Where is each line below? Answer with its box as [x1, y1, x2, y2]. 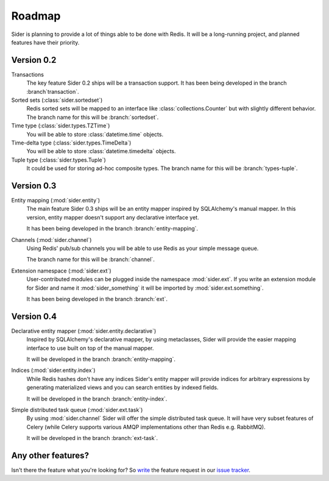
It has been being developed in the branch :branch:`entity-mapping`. [26, 225, 198, 232]
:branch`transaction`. [26, 88, 79, 95]
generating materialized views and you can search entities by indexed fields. [26, 384, 219, 391]
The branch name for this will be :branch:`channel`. [26, 256, 155, 263]
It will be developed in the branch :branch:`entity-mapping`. [26, 355, 176, 363]
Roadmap [11, 9, 61, 23]
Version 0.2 [11, 55, 57, 65]
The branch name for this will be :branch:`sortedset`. [26, 113, 159, 121]
